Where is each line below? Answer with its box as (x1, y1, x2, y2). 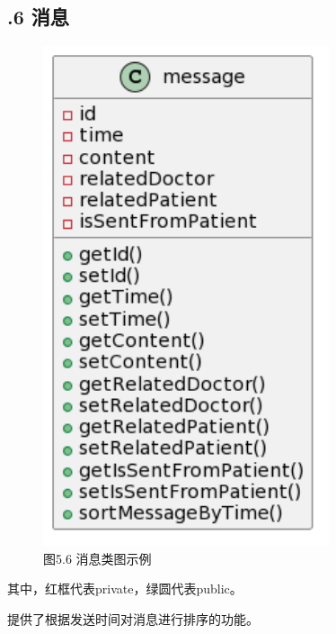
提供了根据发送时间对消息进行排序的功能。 (7, 610, 259, 628)
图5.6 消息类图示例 (43, 548, 152, 567)
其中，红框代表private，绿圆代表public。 (7, 579, 243, 598)
